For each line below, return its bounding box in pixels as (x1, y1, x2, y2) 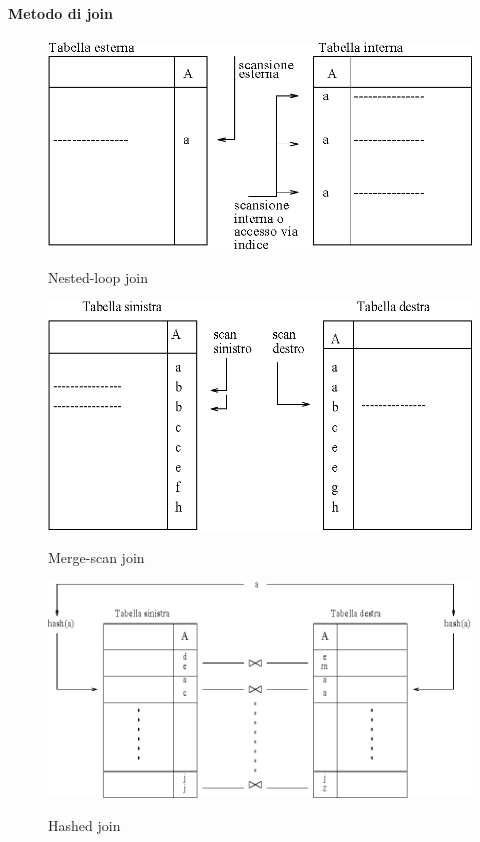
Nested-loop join (48, 266, 149, 287)
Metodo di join (8, 2, 113, 23)
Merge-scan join (48, 547, 145, 568)
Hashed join (48, 815, 121, 836)
